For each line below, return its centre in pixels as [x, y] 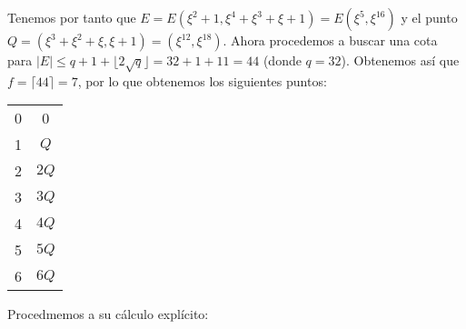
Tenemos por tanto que [72, 17]
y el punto [429, 17]
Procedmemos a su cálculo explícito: [108, 314]
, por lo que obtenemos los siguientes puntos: [202, 80]
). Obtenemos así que [400, 60]
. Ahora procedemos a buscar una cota [330, 40]
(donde [282, 60]
